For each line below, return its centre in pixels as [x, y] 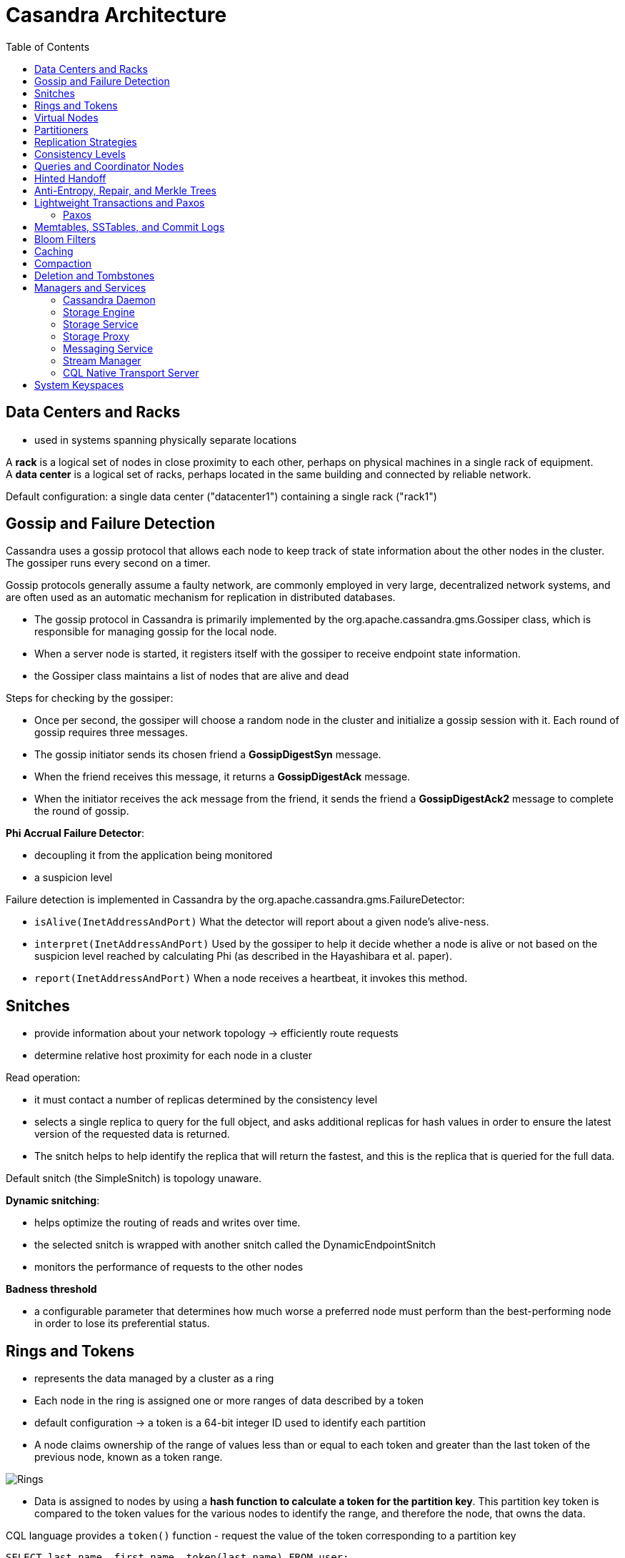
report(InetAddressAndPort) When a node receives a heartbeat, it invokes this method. [251, 978]
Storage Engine [99, 312]
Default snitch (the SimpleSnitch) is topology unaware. [134, 1179]
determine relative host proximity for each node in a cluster [174, 1056]
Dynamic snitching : [53, 1201]
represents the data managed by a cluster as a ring [154, 1379]
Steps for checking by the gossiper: [90, 698]
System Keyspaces [79, 384]
